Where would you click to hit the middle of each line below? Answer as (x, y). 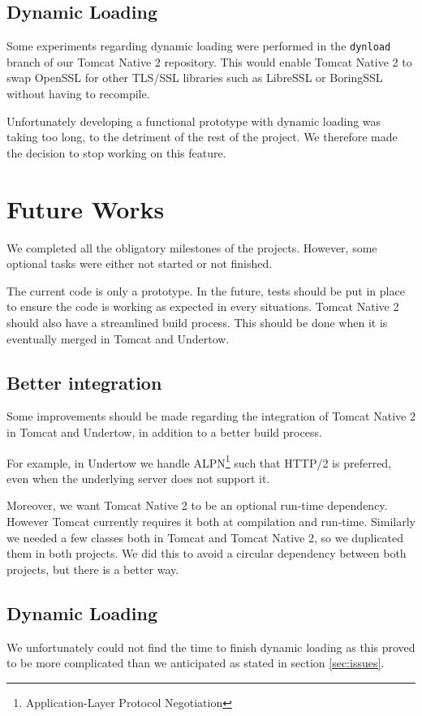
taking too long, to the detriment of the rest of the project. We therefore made (202, 137)
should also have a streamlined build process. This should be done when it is (197, 322)
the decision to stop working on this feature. (116, 152)
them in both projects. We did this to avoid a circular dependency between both (207, 553)
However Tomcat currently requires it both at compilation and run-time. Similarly (211, 521)
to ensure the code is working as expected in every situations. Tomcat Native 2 (203, 306)
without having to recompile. (78, 94)
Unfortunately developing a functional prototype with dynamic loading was (194, 121)
